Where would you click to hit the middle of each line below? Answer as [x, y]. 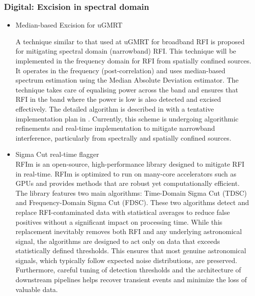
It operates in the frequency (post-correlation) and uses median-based [120, 70]
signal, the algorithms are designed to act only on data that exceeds [118, 241]
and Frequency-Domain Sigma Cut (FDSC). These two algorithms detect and [132, 202]
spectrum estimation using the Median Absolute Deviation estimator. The [127, 80]
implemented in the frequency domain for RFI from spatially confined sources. [133, 60]
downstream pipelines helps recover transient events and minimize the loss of [131, 280]
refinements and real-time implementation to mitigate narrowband [115, 128]
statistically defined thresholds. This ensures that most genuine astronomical [131, 251]
